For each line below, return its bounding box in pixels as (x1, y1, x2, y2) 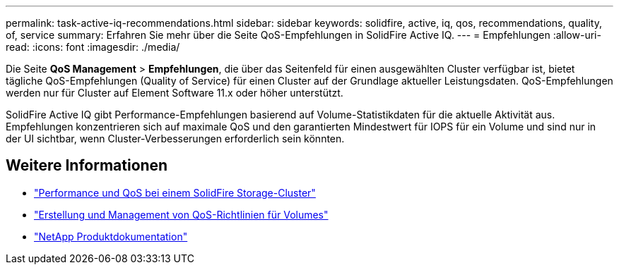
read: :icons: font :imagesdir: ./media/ (6, 41, 180, 53)
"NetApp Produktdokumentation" (34, 230, 188, 243)
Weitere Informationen (6, 157, 168, 175)
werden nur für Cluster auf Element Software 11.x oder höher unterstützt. (6, 87, 343, 99)
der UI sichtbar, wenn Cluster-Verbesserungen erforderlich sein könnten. (6, 133, 345, 145)
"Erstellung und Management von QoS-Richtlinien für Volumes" (34, 208, 329, 221)
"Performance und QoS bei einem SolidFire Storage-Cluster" (34, 186, 316, 199)
